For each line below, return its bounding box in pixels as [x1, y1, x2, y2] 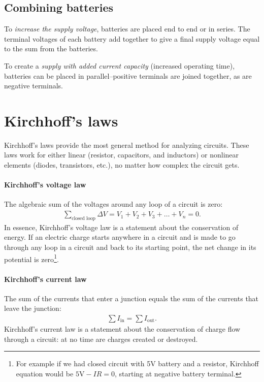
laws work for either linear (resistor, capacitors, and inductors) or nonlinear [4, 149, 239, 160]
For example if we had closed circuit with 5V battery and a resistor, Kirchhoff [16, 358, 259, 369]
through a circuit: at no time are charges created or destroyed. [4, 333, 198, 344]
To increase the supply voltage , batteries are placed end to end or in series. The [4, 23, 250, 34]
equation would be [16, 368, 74, 378]
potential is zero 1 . [4, 252, 59, 264]
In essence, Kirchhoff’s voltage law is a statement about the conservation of [4, 221, 239, 232]
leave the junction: [4, 303, 61, 313]
